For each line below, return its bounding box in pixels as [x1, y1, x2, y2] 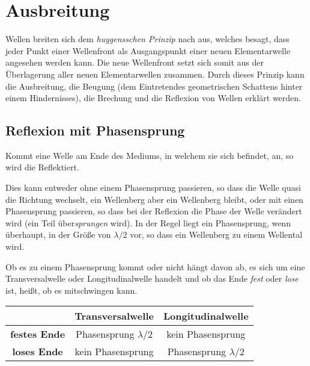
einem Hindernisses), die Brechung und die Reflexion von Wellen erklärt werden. [5, 91, 301, 104]
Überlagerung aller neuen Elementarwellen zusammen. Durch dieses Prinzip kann [5, 67, 305, 80]
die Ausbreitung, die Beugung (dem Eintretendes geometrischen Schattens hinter [5, 79, 303, 92]
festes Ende [10, 327, 65, 341]
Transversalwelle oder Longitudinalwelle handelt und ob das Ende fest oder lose [5, 272, 299, 285]
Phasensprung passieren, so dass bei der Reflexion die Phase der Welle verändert [5, 205, 302, 217]
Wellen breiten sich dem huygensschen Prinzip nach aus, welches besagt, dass [5, 33, 290, 45]
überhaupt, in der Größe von [5, 228, 111, 241]
